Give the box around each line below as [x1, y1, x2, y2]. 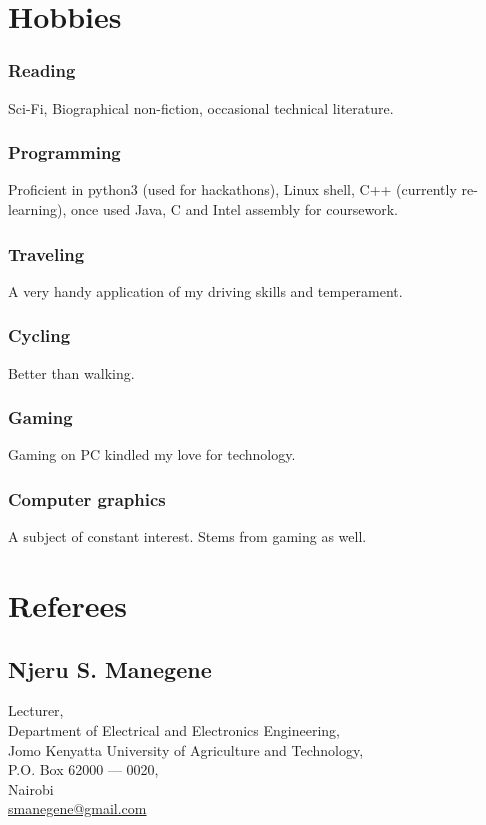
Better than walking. [8, 362, 135, 383]
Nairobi [8, 778, 54, 799]
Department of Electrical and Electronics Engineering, [8, 720, 340, 741]
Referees [8, 585, 128, 626]
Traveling [8, 241, 85, 266]
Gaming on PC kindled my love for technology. [8, 444, 296, 465]
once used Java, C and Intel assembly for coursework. [71, 199, 398, 219]
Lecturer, [8, 700, 64, 721]
